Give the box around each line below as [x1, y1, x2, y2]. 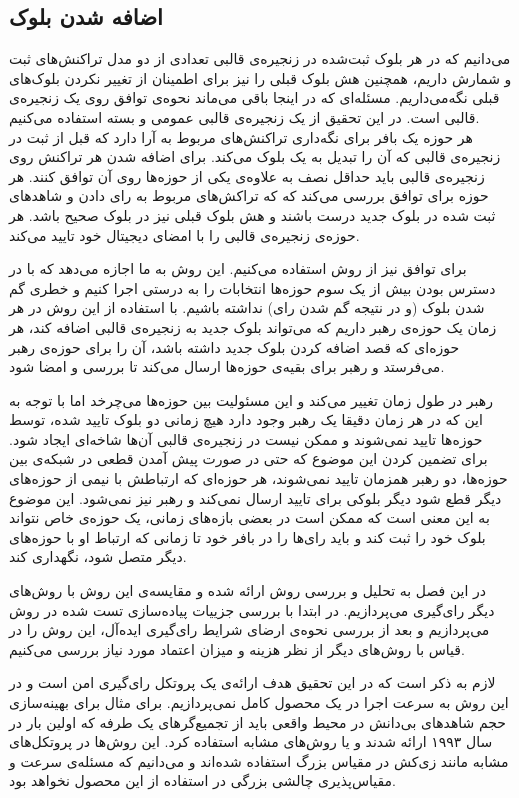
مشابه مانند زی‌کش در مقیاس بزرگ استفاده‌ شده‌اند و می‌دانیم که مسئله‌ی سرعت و [9, 750, 509, 771]
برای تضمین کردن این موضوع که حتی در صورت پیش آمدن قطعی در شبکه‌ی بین [9, 448, 488, 469]
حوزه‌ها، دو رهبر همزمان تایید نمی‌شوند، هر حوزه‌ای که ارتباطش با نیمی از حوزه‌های [9, 468, 508, 489]
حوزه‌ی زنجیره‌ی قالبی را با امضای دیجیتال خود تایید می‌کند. [9, 224, 360, 245]
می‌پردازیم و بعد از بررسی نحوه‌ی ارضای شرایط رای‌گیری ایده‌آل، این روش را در [9, 619, 490, 640]
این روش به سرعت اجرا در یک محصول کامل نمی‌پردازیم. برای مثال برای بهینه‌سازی [9, 692, 509, 713]
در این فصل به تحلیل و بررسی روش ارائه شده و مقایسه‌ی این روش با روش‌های [9, 580, 487, 601]
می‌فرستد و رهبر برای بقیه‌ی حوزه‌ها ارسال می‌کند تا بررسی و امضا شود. [9, 356, 445, 377]
